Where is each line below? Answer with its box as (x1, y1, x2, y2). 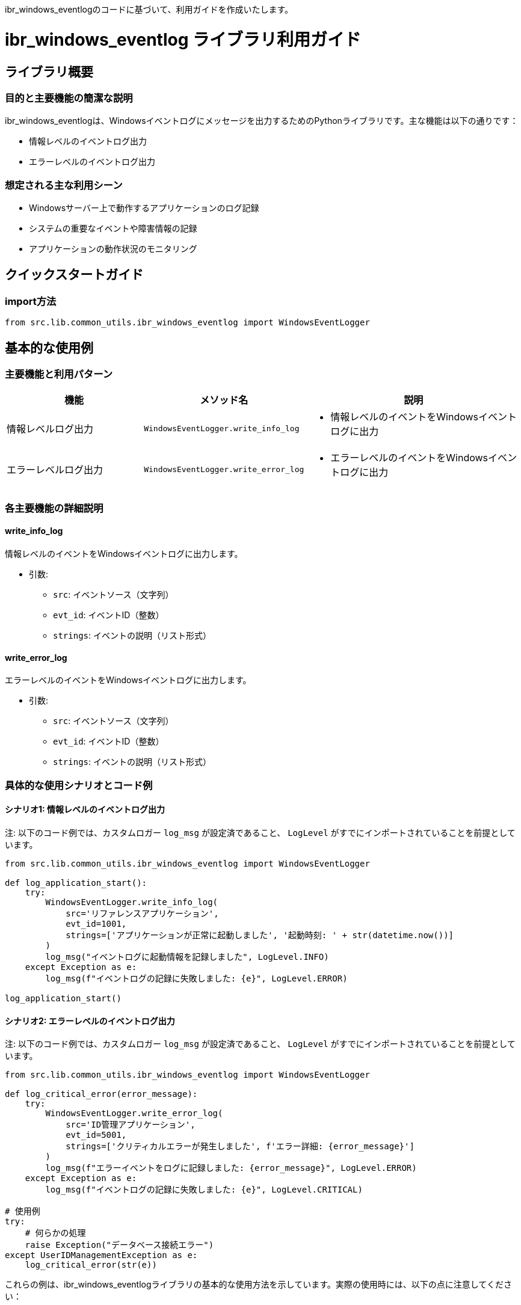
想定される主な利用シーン (5, 179, 123, 191)
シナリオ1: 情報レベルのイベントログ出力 (5, 804, 165, 815)
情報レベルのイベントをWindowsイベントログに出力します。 (5, 548, 243, 559)
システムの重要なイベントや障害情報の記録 (29, 223, 197, 234)
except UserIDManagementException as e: (5, 1250, 198, 1260)
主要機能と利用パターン (5, 368, 113, 381)
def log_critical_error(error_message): (5, 1089, 198, 1099)
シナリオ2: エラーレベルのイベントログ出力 (5, 1015, 175, 1026)
